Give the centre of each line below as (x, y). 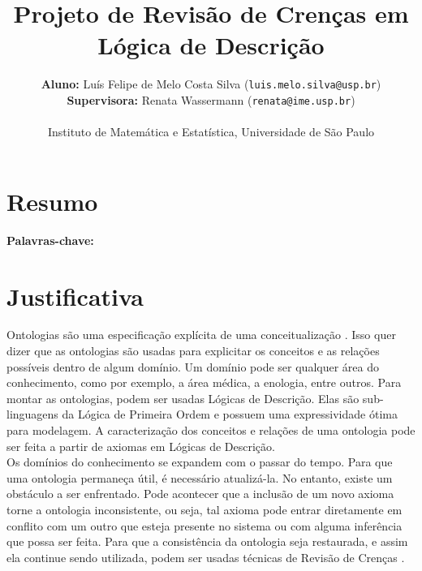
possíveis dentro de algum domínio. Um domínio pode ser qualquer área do (193, 366)
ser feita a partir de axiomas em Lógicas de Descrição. (141, 446)
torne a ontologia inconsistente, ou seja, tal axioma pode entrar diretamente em (205, 509)
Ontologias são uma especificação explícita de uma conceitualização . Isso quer (201, 335)
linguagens (32, 414)
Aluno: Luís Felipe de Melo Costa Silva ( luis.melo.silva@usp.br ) (211, 84)
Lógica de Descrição (211, 45)
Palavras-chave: (50, 240)
